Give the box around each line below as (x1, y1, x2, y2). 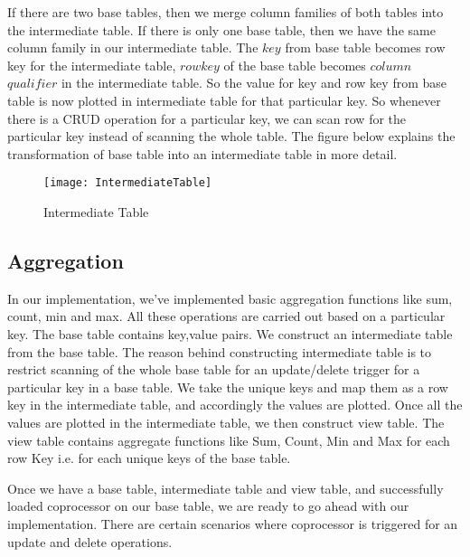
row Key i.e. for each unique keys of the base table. (7, 448, 291, 467)
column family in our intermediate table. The (7, 38, 258, 57)
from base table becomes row (285, 38, 446, 57)
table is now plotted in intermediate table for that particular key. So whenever (7, 90, 441, 109)
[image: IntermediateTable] (43, 176, 212, 190)
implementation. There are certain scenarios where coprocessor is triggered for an (7, 514, 458, 533)
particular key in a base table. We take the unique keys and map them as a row (7, 377, 448, 396)
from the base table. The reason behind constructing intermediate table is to (7, 342, 432, 361)
